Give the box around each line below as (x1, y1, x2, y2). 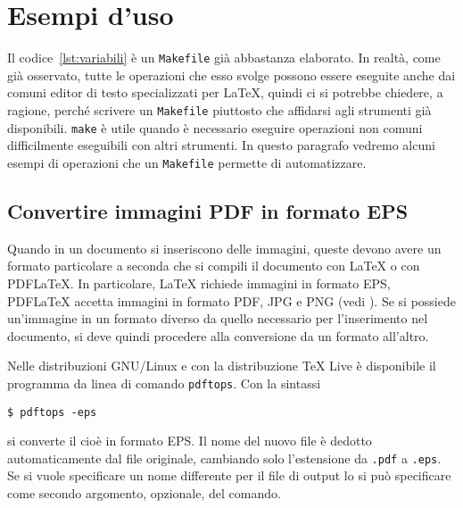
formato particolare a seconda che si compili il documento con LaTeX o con (7, 256, 420, 275)
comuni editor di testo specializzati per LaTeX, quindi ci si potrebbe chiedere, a (7, 83, 443, 102)
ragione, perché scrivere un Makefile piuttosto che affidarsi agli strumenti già (7, 100, 432, 119)
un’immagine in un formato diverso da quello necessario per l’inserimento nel (7, 309, 428, 328)
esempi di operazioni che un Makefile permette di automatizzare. (7, 153, 367, 171)
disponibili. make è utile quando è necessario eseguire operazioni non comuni (7, 118, 423, 137)
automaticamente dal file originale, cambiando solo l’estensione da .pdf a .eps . (7, 448, 442, 467)
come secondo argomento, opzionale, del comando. (7, 484, 281, 503)
